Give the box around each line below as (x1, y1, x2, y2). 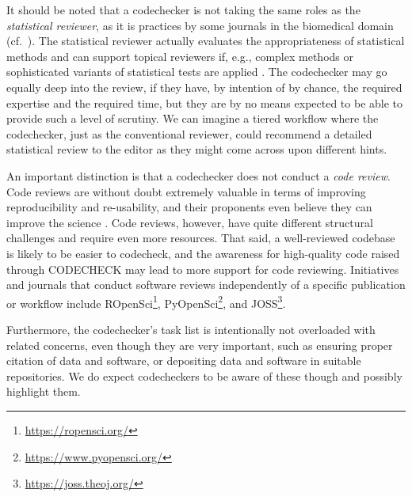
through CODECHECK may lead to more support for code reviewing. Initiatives (6, 260, 399, 277)
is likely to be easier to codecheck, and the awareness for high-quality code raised (6, 245, 400, 261)
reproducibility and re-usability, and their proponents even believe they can (6, 199, 372, 215)
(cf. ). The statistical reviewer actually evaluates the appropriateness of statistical (6, 32, 405, 49)
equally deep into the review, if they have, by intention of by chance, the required (6, 78, 402, 95)
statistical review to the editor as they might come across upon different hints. (6, 141, 387, 157)
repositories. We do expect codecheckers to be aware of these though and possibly (6, 367, 402, 384)
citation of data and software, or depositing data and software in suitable (6, 352, 361, 369)
